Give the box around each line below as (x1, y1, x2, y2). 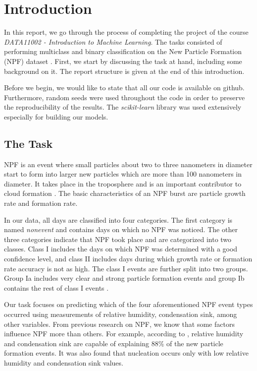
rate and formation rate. (4, 198, 78, 208)
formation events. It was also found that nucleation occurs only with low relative (4, 348, 249, 358)
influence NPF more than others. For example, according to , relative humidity (4, 328, 244, 339)
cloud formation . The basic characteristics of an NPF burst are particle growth (4, 188, 246, 198)
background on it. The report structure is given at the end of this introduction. (4, 65, 245, 76)
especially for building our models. (4, 111, 108, 122)
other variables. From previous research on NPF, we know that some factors (4, 318, 235, 329)
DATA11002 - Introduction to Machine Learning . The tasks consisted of (4, 36, 222, 47)
